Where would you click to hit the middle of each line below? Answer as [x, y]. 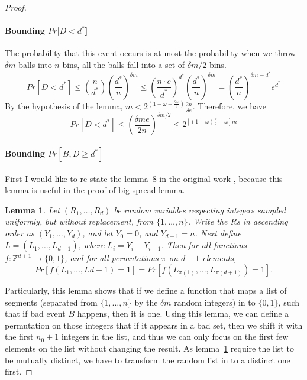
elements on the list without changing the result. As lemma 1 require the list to [149, 348]
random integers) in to [215, 302]
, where [91, 245]
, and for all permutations [112, 258]
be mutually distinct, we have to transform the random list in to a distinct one [148, 360]
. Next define [218, 233]
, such [289, 302]
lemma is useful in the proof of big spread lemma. [95, 190]
